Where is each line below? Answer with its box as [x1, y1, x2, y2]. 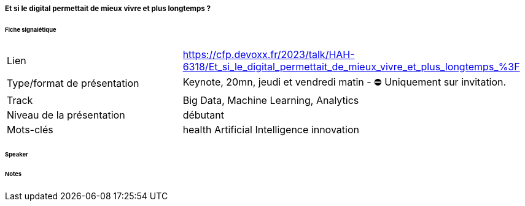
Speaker [5, 150, 28, 158]
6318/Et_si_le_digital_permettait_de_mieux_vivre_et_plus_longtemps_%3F [182, 60, 520, 73]
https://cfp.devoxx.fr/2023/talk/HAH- [182, 48, 355, 61]
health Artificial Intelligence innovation [182, 123, 359, 136]
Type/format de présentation [7, 77, 139, 90]
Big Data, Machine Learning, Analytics [182, 94, 359, 106]
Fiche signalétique [5, 26, 56, 33]
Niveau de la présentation [7, 108, 125, 121]
